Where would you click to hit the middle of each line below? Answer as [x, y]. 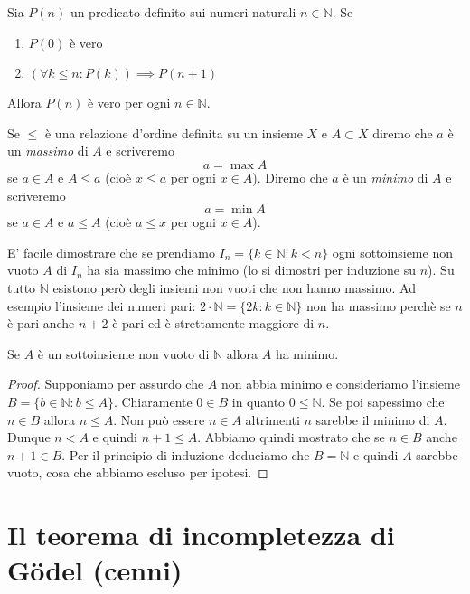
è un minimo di [385, 177]
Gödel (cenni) [95, 570]
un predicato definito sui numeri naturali [183, 12]
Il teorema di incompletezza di [201, 535]
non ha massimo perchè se [378, 305]
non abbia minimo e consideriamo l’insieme [341, 384]
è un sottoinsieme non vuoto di [123, 353]
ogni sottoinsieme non [392, 252]
